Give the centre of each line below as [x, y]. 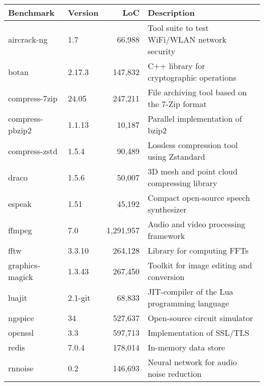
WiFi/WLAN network [187, 39]
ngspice [21, 318]
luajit [18, 297]
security [161, 51]
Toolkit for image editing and [200, 265]
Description [171, 12]
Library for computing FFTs [198, 250]
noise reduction [174, 374]
